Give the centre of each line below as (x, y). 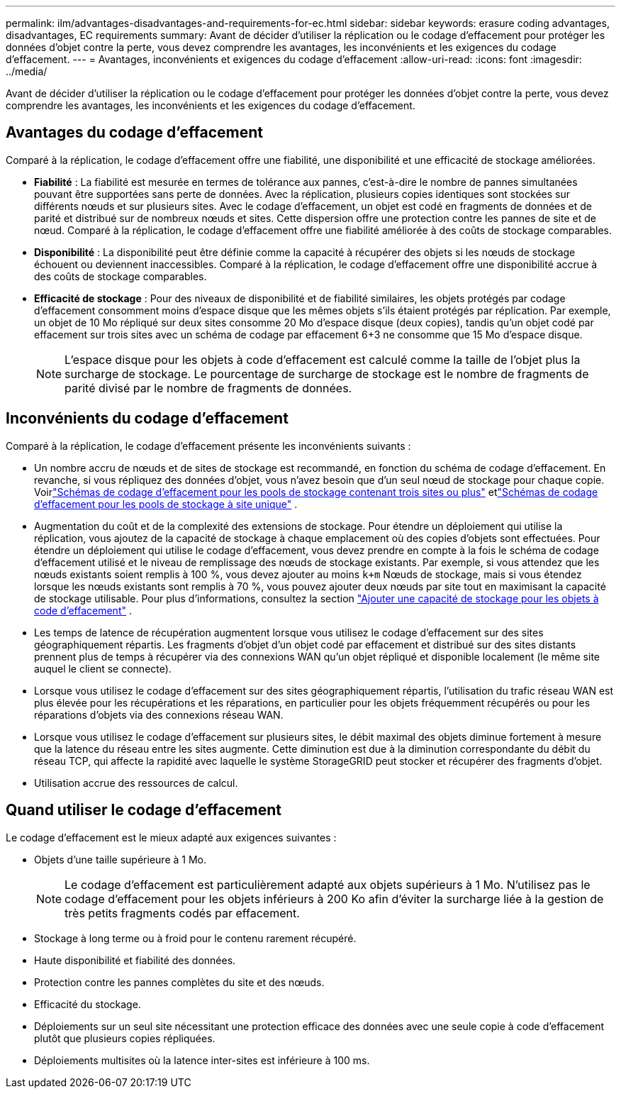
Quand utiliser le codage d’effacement (144, 810)
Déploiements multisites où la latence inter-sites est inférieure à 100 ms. (202, 1060)
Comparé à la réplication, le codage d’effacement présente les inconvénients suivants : (208, 446)
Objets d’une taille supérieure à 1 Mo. (120, 859)
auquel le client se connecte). (103, 668)
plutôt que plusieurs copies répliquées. (125, 1038)
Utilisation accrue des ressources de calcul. (136, 783)
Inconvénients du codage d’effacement (147, 419)
